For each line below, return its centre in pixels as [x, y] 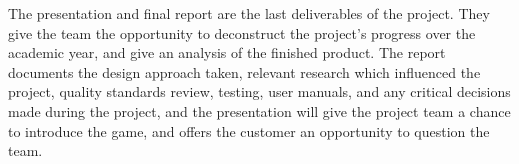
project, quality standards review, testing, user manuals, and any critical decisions [259, 91]
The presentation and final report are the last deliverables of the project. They [249, 13]
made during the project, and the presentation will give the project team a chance [259, 110]
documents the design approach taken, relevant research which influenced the [244, 71]
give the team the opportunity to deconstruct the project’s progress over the [242, 32]
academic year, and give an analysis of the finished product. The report [227, 52]
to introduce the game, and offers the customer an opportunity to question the [249, 130]
